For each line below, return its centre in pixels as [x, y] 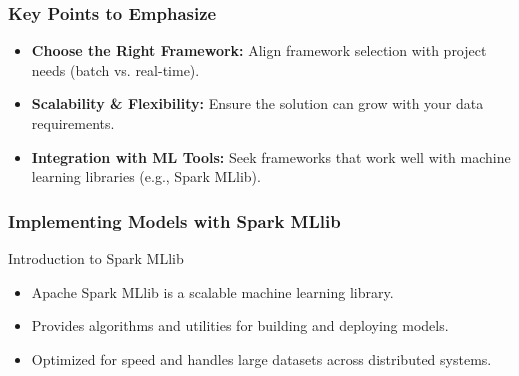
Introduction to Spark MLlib [96, 258]
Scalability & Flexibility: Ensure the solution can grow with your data [257, 103]
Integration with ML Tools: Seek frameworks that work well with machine [271, 156]
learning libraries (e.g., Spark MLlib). [146, 176]
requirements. [73, 123]
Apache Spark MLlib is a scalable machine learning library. [212, 291]
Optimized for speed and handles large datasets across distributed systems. [261, 358]
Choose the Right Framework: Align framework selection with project [259, 50]
